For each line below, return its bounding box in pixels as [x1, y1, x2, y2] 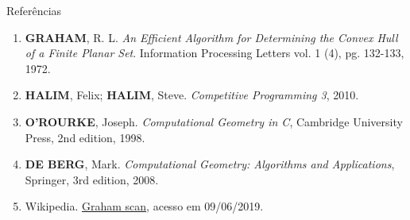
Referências [6, 2, 62, 18]
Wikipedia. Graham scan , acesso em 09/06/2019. [25, 198, 264, 214]
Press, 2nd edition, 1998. [25, 129, 145, 145]
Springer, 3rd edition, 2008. [25, 171, 159, 187]
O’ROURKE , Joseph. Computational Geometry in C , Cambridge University [25, 113, 403, 129]
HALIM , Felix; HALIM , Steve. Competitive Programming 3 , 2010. [25, 87, 359, 103]
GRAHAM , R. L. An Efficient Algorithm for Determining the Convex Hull [25, 29, 398, 45]
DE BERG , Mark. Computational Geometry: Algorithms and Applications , [25, 156, 395, 172]
